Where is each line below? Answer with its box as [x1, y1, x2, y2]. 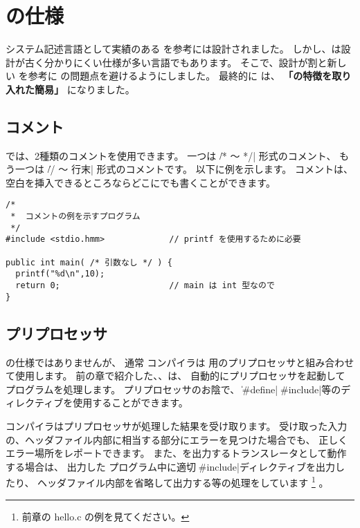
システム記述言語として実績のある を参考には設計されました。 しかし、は [6, 41, 341, 56]
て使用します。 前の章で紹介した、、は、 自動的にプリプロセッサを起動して [6, 368, 345, 383]
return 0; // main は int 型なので [15, 281, 275, 291]
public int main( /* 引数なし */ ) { [6, 257, 172, 267]
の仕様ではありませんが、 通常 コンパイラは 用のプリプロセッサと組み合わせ [6, 355, 354, 369]
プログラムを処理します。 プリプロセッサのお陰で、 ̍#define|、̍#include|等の [6, 381, 341, 396]
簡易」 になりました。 [34, 82, 135, 96]
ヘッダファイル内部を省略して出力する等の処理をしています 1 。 [37, 473, 329, 489]
